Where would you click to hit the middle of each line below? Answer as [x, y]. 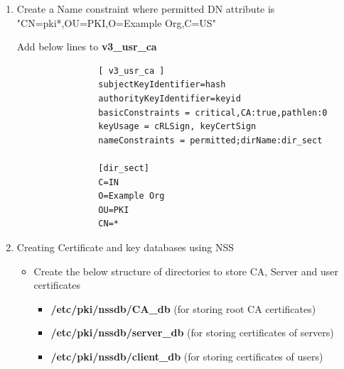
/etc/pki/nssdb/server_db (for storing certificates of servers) [192, 332]
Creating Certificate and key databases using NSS [125, 247]
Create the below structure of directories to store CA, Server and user [186, 271]
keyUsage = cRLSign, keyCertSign [177, 127]
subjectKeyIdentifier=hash [162, 85]
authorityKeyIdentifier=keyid [170, 98]
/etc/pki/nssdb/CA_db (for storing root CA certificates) [183, 308]
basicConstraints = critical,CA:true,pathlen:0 [213, 112]
